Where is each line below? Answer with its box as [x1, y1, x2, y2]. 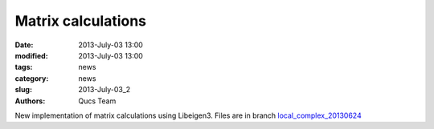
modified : [14, 50, 48, 60]
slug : [14, 85, 32, 95]
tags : [14, 62, 33, 72]
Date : [14, 40, 34, 50]
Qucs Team [78, 96, 117, 106]
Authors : [14, 96, 46, 106]
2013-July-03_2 [78, 85, 131, 95]
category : [14, 73, 49, 83]
